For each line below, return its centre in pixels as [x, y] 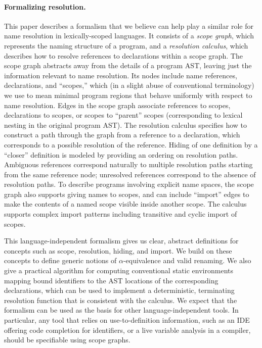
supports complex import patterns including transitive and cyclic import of [121, 214]
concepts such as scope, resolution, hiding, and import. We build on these [118, 250]
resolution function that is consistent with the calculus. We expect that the [121, 300]
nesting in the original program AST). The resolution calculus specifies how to [126, 125]
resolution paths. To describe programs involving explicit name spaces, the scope [129, 184]
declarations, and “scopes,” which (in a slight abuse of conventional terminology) [129, 85]
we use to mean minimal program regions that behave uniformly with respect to [128, 95]
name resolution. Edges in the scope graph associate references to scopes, [117, 105]
